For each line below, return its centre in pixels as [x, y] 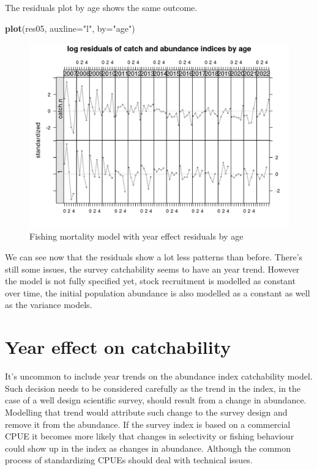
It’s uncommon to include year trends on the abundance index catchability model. [159, 376]
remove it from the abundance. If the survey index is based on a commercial [148, 424]
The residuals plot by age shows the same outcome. [101, 7]
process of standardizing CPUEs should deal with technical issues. [129, 460]
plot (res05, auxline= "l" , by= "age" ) [70, 28]
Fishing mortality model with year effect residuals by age [136, 236]
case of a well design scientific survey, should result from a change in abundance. [156, 400]
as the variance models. [49, 305]
